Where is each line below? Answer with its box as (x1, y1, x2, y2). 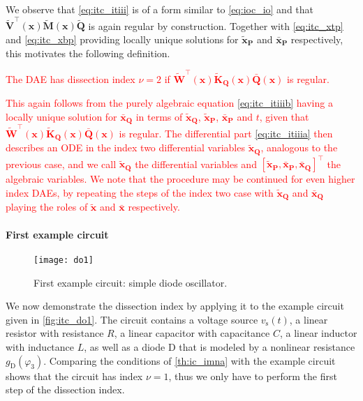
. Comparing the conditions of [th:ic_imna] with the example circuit (43, 353, 336, 368)
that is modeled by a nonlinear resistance (179, 339, 355, 354)
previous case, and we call (6, 156, 117, 171)
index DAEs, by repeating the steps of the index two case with (6, 186, 274, 200)
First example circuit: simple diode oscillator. (34, 275, 228, 289)
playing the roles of (6, 199, 88, 214)
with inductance (6, 339, 75, 354)
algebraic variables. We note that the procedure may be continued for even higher (6, 172, 355, 186)
